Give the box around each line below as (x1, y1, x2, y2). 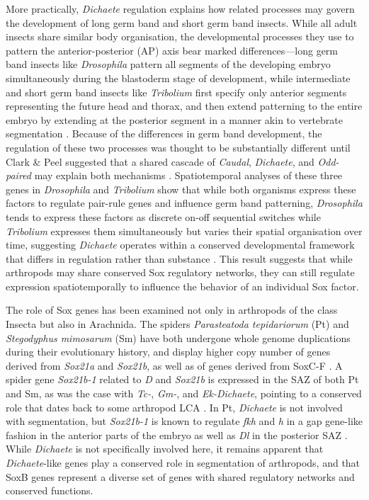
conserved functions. (6, 483, 93, 498)
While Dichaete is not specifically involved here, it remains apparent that (6, 441, 324, 456)
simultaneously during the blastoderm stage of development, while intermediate (6, 70, 351, 85)
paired (6, 168, 31, 183)
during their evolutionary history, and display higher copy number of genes (6, 344, 331, 359)
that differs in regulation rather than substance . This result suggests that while (6, 251, 353, 266)
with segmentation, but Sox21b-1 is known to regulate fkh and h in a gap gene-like (6, 414, 363, 428)
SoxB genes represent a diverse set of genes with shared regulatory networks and (6, 469, 355, 484)
